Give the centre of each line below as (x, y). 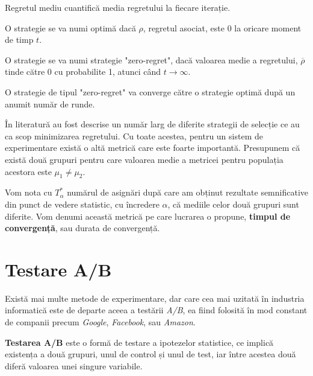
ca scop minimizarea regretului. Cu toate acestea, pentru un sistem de (134, 135)
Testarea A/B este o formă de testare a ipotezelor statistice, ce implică (139, 342)
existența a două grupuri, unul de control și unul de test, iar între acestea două (150, 354)
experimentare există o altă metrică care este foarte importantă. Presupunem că (153, 148)
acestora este (28, 171)
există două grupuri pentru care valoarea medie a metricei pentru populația (144, 159)
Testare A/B (58, 269)
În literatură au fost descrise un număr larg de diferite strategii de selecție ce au (152, 124)
